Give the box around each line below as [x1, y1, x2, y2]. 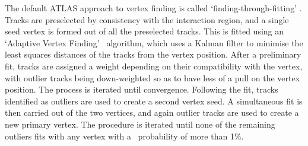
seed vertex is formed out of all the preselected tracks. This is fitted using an [5, 25, 284, 37]
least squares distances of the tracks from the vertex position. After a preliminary [5, 48, 301, 61]
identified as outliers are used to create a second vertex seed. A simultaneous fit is [5, 94, 303, 107]
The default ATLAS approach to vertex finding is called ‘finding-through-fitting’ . [5, 2, 302, 14]
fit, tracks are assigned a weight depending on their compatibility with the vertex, [5, 59, 303, 72]
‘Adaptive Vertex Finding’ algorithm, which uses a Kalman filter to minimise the [5, 36, 303, 49]
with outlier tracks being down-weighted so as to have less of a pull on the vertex [5, 71, 300, 84]
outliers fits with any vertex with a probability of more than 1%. [5, 129, 244, 142]
